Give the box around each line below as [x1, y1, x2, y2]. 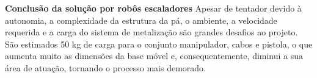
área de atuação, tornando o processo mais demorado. [5, 61, 206, 74]
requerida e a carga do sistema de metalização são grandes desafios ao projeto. [5, 26, 298, 38]
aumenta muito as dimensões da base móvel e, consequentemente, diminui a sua [5, 49, 304, 62]
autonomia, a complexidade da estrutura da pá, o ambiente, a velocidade [5, 13, 277, 26]
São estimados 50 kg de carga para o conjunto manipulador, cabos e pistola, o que [5, 37, 313, 50]
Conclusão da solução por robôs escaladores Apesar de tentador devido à [5, 2, 302, 14]
